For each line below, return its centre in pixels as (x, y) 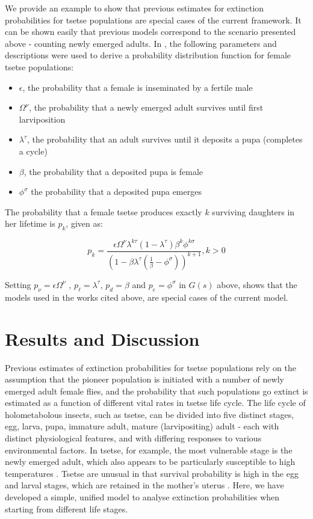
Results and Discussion (102, 338)
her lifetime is (30, 223)
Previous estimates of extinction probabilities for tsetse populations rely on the (150, 367)
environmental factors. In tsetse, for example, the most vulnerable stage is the (149, 450)
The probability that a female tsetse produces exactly (104, 211)
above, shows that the (257, 284)
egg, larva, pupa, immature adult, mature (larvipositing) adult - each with (142, 426)
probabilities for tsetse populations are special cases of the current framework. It (153, 20)
